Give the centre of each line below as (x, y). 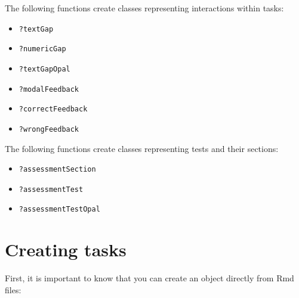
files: (13, 289)
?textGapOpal (44, 69)
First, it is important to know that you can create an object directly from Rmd (149, 278)
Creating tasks (66, 249)
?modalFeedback (49, 89)
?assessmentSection (57, 170)
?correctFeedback (53, 109)
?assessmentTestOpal (59, 209)
